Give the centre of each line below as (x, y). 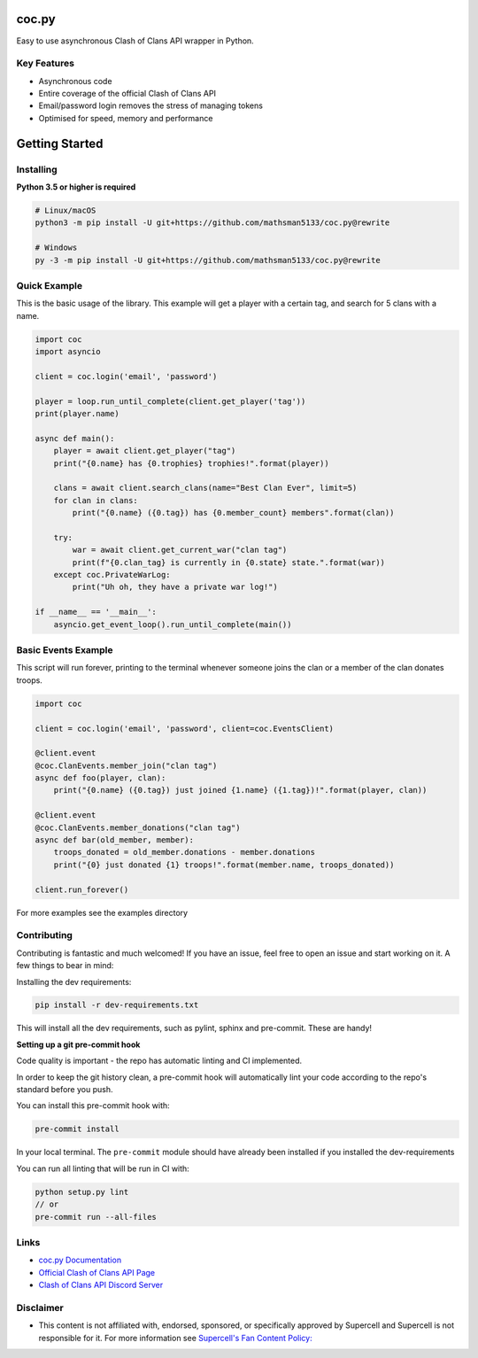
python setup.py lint (82, 1192)
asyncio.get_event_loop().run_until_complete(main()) (173, 624)
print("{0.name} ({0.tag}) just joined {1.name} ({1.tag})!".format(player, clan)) (240, 790)
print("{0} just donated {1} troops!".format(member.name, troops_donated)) (224, 865)
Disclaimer (40, 1308)
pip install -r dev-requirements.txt (117, 1005)
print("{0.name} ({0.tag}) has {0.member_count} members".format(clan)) (233, 513)
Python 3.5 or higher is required (76, 187)
